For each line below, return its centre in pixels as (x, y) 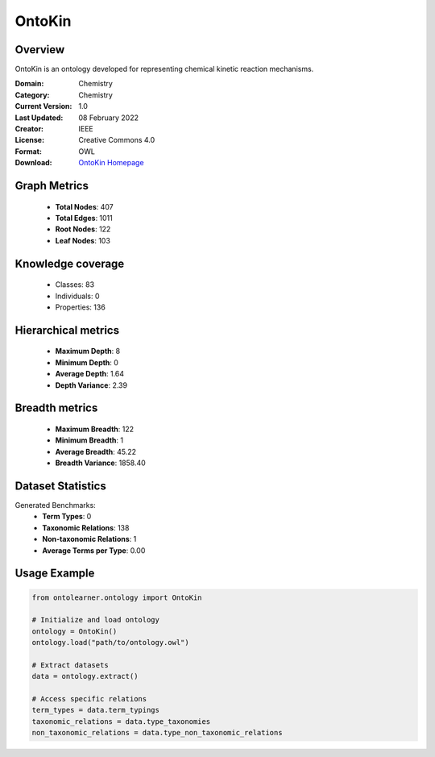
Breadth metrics (56, 408)
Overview (40, 50)
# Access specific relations (89, 699)
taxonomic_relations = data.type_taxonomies (121, 721)
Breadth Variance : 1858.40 (101, 463)
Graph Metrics (52, 186)
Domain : (29, 84)
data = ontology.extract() (85, 676)
